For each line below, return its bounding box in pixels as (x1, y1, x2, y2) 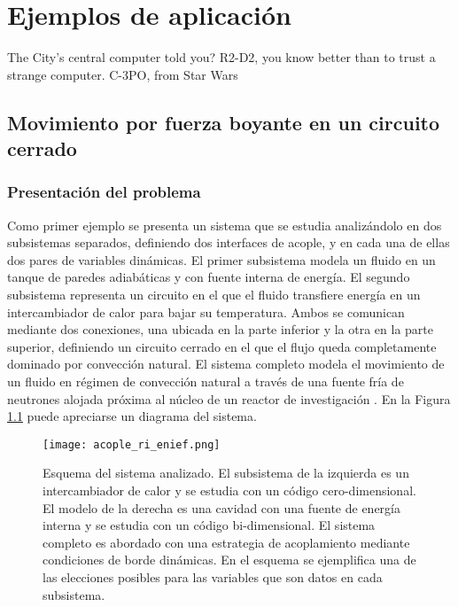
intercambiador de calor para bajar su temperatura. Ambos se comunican (7, 302, 405, 321)
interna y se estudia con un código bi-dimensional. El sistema (43, 516, 376, 534)
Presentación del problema (7, 181, 201, 203)
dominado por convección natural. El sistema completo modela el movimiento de (7, 354, 445, 373)
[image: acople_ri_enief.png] (43, 438, 221, 451)
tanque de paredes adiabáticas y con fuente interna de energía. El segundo (7, 268, 410, 286)
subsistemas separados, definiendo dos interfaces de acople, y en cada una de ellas (7, 233, 450, 252)
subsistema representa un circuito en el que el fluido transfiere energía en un (7, 285, 421, 304)
